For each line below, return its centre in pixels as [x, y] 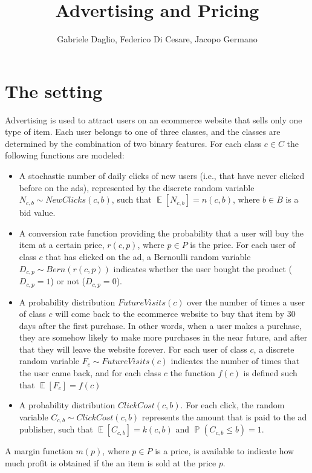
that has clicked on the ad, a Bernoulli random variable [148, 256]
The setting [54, 90]
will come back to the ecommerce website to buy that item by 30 [175, 314]
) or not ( [68, 281]
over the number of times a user [246, 302]
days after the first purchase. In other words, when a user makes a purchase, [160, 325]
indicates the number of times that [235, 361]
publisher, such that [56, 429]
